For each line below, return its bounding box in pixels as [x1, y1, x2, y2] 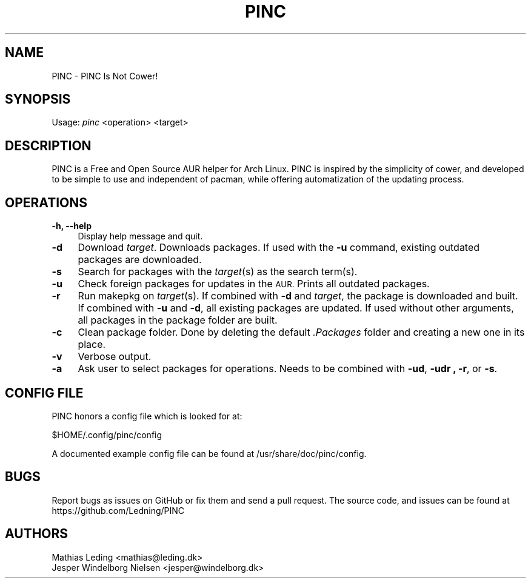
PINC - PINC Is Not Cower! [52, 70, 158, 81]
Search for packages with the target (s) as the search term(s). [78, 265, 358, 278]
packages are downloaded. [78, 253, 202, 266]
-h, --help [52, 221, 92, 232]
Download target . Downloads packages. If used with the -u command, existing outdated [78, 241, 480, 254]
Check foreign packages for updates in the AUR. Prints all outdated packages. [78, 278, 430, 290]
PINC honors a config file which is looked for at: [52, 410, 242, 421]
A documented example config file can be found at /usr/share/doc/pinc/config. [52, 448, 367, 459]
